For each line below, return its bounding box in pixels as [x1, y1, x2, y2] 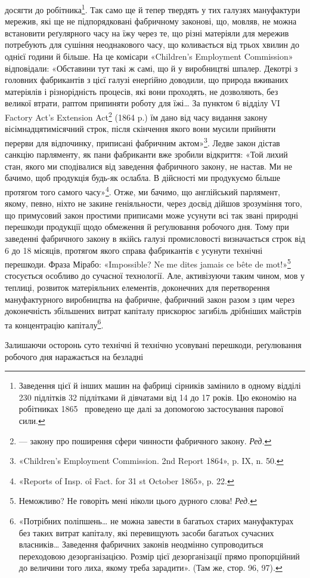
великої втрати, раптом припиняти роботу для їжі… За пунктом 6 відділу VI [5, 97, 280, 109]
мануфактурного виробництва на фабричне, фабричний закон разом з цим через [5, 293, 295, 305]
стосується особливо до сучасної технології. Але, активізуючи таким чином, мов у [5, 269, 305, 282]
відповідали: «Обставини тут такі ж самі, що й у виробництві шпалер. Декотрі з [5, 62, 298, 74]
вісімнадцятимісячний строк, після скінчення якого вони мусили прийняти [5, 122, 276, 135]
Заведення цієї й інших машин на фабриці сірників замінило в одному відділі [18, 379, 301, 392]
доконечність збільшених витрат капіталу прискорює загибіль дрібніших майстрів [5, 305, 302, 317]
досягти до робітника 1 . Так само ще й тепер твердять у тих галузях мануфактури [5, 2, 300, 16]
